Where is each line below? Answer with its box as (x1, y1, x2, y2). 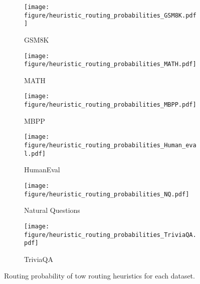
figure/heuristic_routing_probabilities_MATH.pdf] (24, 61, 196, 68)
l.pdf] (24, 150, 46, 157)
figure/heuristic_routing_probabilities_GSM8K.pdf (24, 12, 196, 19)
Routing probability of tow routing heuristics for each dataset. (4, 270, 195, 281)
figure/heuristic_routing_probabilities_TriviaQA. (24, 231, 196, 238)
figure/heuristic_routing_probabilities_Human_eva (24, 142, 196, 149)
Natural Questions (24, 205, 80, 215)
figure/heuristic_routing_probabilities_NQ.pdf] (24, 190, 189, 198)
